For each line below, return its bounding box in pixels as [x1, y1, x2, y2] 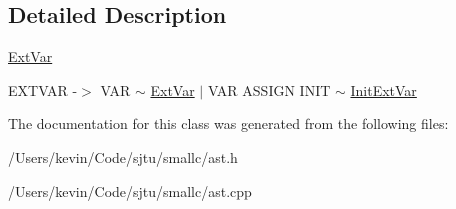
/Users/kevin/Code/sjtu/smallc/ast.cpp [8, 180, 252, 201]
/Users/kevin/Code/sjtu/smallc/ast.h [8, 146, 238, 167]
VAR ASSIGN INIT [207, 79, 331, 100]
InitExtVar [350, 79, 417, 100]
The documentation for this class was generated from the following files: [8, 113, 449, 134]
